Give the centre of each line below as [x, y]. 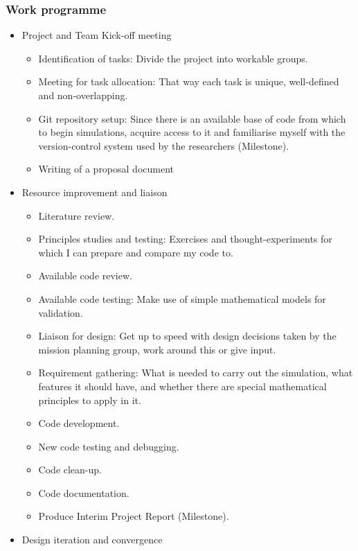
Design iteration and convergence [92, 540]
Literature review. [77, 215]
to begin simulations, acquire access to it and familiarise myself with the [192, 132]
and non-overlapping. [83, 95]
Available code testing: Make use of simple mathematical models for [182, 298]
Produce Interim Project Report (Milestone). [134, 516]
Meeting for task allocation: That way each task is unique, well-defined [189, 81]
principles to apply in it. [90, 400]
